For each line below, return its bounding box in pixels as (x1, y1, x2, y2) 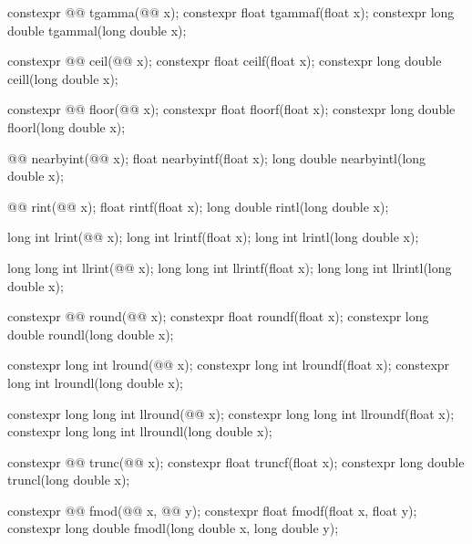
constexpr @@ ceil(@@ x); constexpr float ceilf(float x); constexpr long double (7, 51, 442, 70)
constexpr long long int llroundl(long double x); (7, 422, 272, 441)
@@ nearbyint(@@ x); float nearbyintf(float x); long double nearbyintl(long (7, 148, 426, 167)
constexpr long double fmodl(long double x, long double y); (7, 518, 339, 538)
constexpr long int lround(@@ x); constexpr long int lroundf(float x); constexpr (7, 355, 450, 374)
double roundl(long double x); (7, 324, 174, 343)
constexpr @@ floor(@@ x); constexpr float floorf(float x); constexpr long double (7, 99, 456, 119)
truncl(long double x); (7, 470, 130, 489)
